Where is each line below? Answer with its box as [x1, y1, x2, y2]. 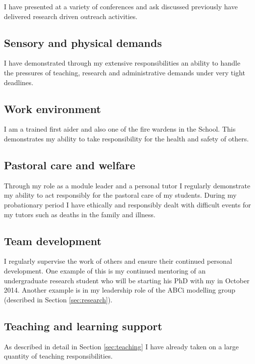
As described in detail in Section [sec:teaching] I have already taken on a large [4, 341, 239, 351]
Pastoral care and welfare [4, 157, 135, 172]
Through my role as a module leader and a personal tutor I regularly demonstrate [4, 180, 251, 190]
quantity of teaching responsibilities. [4, 351, 113, 361]
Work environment [4, 101, 101, 116]
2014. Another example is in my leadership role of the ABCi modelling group [4, 285, 235, 295]
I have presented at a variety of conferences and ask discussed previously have [4, 1, 238, 11]
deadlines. [4, 77, 33, 87]
